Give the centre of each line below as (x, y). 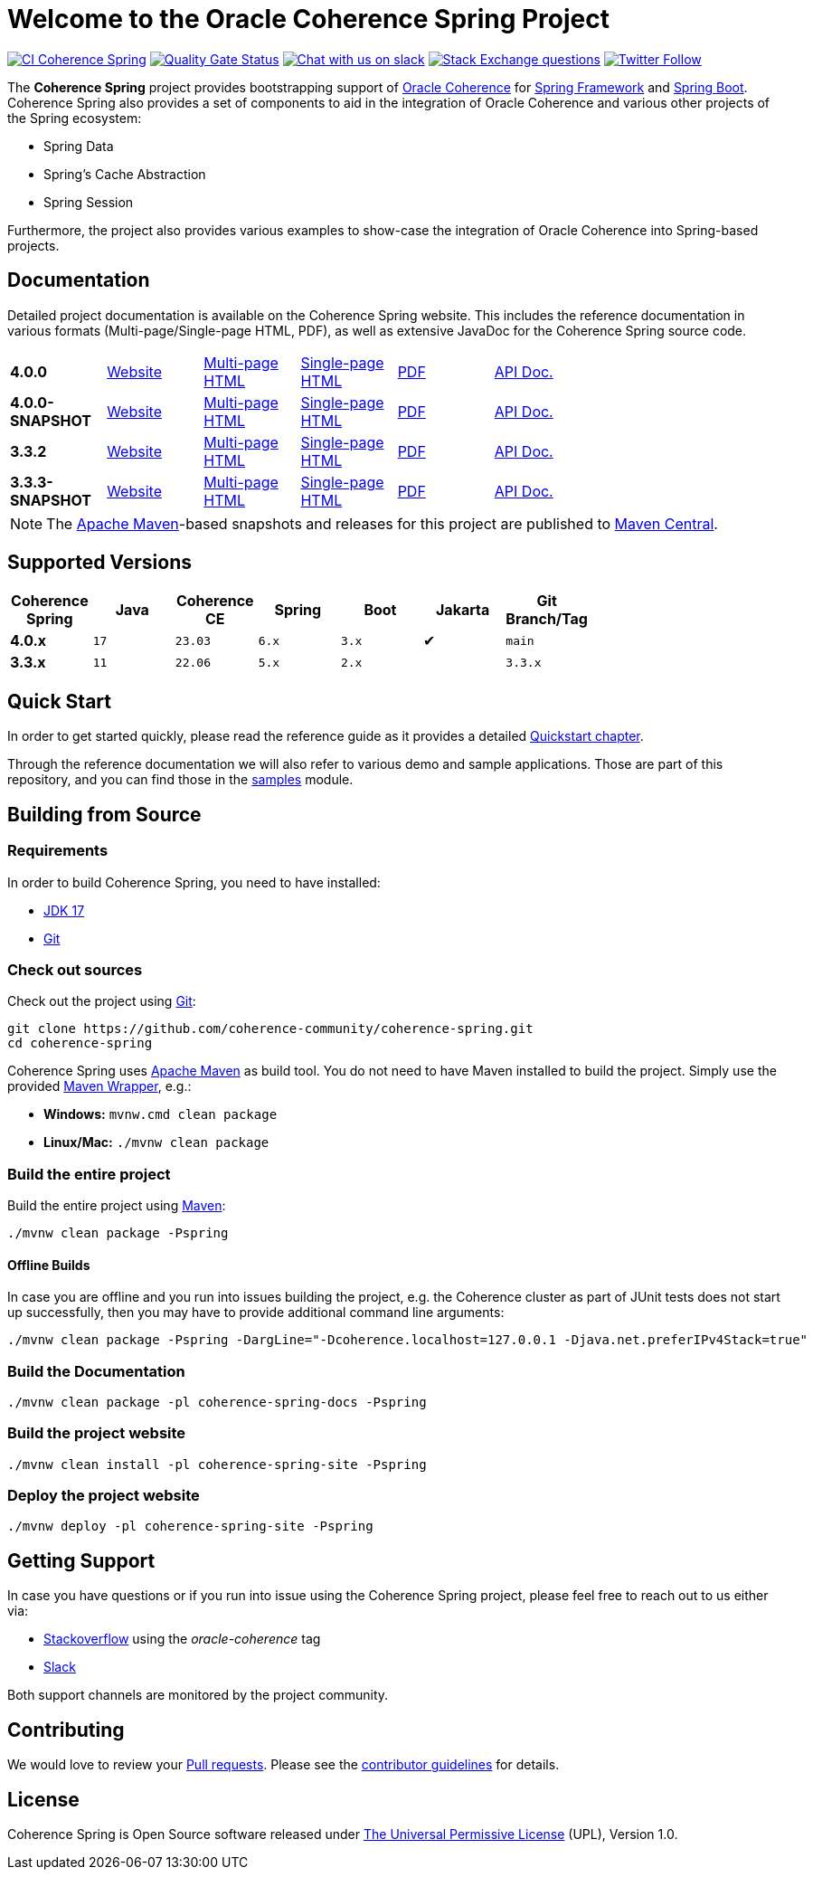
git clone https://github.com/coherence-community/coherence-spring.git (270, 1029)
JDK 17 (64, 910)
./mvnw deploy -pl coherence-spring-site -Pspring (190, 1526)
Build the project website (97, 1433)
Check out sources (75, 969)
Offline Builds (49, 1265)
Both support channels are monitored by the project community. (198, 1695)
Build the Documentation (96, 1371)
